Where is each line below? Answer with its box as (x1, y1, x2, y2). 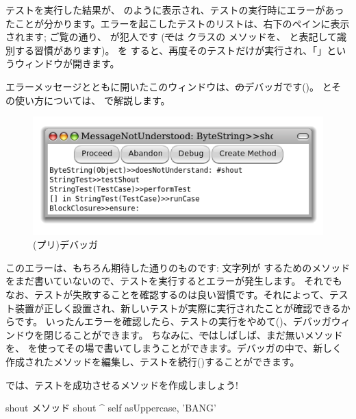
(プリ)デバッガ (33, 237, 98, 252)
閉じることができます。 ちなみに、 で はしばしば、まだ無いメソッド (43, 327, 343, 342)
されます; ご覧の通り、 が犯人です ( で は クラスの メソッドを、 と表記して (5, 29, 338, 44)
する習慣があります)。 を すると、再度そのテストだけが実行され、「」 (14, 43, 327, 57)
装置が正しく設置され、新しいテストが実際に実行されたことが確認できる (14, 300, 341, 315)
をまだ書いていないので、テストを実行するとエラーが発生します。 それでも (5, 274, 342, 288)
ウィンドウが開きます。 (14, 56, 120, 71)
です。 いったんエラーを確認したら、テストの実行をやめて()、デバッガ (14, 314, 331, 328)
